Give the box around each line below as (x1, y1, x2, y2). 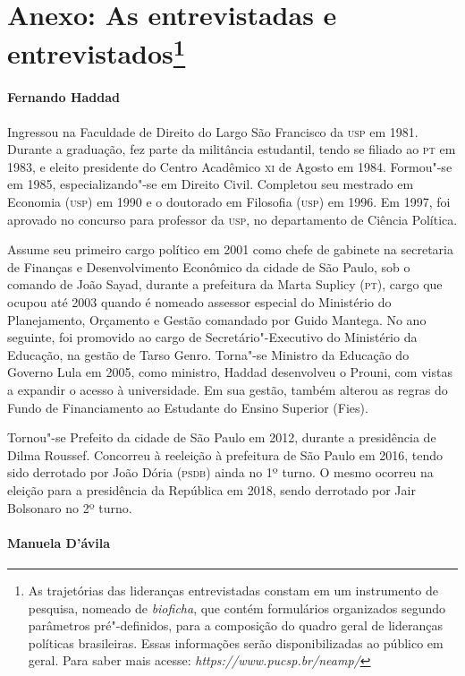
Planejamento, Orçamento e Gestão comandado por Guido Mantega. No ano (7, 310, 427, 329)
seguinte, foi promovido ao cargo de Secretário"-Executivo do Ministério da (7, 328, 418, 347)
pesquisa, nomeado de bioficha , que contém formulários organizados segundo (28, 598, 446, 617)
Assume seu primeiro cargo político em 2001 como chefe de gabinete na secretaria (7, 240, 453, 259)
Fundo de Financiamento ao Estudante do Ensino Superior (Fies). (7, 398, 368, 416)
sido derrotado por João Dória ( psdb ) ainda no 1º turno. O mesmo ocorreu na (7, 463, 434, 482)
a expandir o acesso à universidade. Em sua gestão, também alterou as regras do (7, 381, 448, 398)
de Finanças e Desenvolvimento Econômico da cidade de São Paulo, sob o (7, 257, 410, 276)
